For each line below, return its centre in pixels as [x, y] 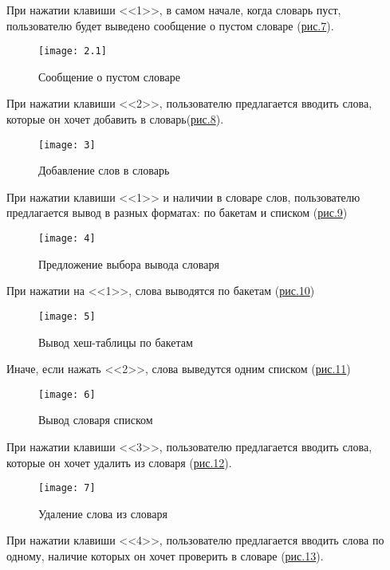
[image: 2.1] [73, 51]
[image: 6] [67, 394]
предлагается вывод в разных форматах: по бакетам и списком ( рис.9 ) [177, 212]
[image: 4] [67, 239]
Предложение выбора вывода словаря [129, 263]
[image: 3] [67, 145]
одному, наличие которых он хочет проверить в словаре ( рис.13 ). [165, 556]
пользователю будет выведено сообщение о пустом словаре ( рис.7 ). [170, 25]
